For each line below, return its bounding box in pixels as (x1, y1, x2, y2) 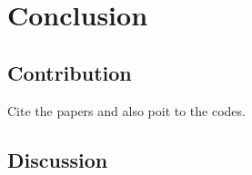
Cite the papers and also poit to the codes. (7, 101, 246, 120)
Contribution (7, 58, 132, 86)
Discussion (7, 145, 108, 173)
